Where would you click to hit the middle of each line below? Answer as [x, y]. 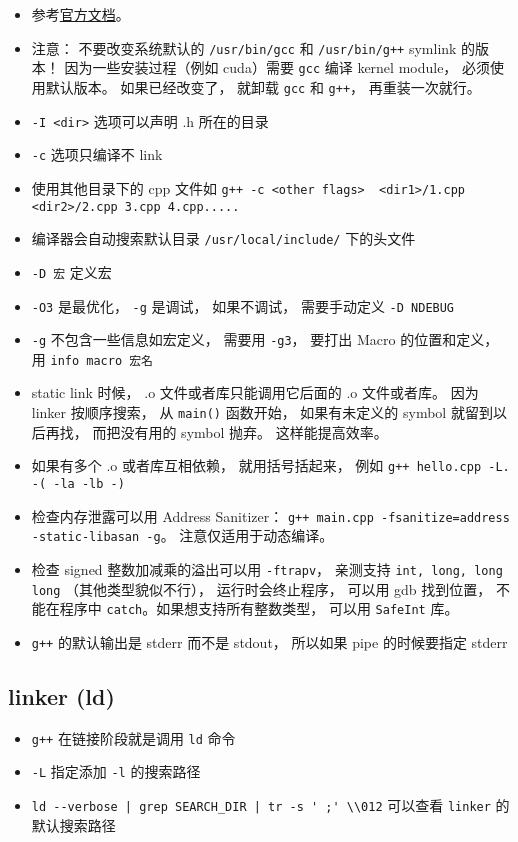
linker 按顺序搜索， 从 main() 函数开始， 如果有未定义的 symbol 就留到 [262, 412]
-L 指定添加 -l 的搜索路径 [116, 771]
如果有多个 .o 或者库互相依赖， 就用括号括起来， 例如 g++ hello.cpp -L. [270, 465]
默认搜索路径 [73, 824]
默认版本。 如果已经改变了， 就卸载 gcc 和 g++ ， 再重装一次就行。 [263, 86]
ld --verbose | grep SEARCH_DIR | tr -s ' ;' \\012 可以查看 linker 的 [270, 805]
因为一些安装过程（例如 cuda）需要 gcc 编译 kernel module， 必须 [277, 67]
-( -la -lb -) [78, 483]
